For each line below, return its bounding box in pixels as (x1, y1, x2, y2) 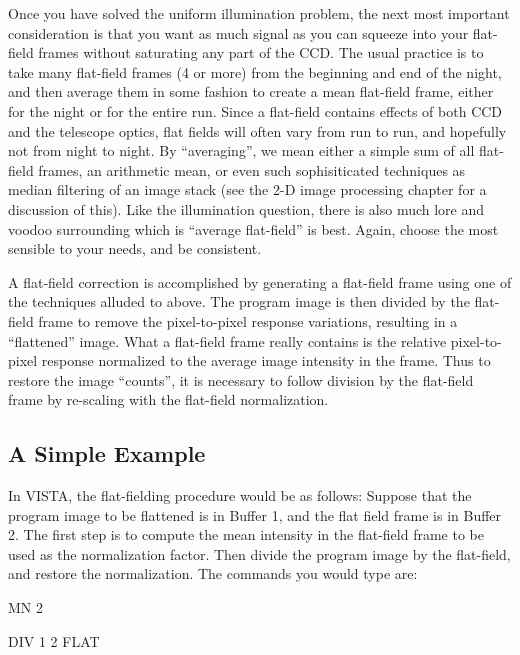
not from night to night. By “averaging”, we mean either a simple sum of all (8, 140, 475, 161)
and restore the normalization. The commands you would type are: (8, 563, 418, 584)
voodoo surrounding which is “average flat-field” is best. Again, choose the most (8, 218, 499, 239)
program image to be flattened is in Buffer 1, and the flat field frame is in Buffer (8, 504, 502, 525)
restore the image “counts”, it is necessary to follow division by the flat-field (8, 369, 474, 390)
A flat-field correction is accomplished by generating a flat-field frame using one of (8, 271, 512, 292)
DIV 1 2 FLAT (8, 630, 100, 651)
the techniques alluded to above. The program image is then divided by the (8, 291, 470, 312)
